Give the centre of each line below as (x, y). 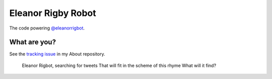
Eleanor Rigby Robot (53, 13)
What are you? (33, 42)
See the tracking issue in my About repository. (57, 54)
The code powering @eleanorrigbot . (47, 28)
